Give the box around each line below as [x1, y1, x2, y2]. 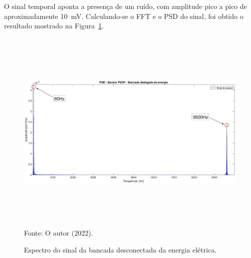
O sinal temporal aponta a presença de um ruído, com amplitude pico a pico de [4, 1, 247, 11]
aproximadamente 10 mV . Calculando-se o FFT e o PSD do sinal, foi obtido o [4, 10, 244, 21]
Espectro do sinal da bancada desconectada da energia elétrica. [24, 244, 217, 255]
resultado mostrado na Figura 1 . [4, 20, 104, 31]
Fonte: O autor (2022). [24, 228, 93, 238]
